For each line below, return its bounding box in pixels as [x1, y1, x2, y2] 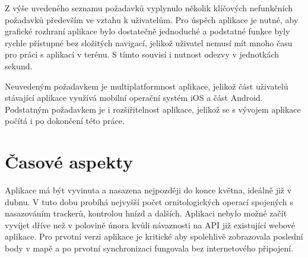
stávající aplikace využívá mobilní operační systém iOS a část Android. [5, 91, 263, 104]
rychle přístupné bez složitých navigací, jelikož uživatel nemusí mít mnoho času [5, 36, 293, 49]
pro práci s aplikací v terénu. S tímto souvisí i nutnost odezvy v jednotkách [5, 48, 280, 60]
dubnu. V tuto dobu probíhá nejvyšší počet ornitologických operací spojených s [5, 195, 293, 208]
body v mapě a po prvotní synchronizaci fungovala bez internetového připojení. [5, 242, 294, 254]
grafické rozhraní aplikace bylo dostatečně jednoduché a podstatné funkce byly [5, 25, 290, 37]
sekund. [5, 59, 33, 72]
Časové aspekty [5, 149, 133, 174]
